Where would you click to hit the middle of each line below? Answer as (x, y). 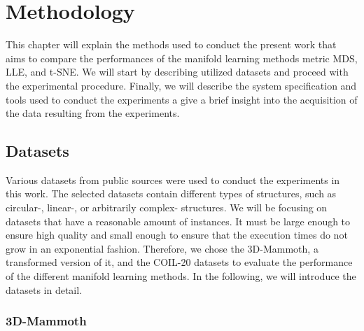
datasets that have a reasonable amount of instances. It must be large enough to (178, 221)
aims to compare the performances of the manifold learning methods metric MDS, (182, 58)
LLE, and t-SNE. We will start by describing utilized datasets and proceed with (177, 72)
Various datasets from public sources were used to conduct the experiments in (173, 179)
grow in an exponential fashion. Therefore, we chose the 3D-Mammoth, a (162, 248)
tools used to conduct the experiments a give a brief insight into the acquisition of (182, 99)
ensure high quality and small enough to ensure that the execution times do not (177, 235)
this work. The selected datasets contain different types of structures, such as (171, 193)
